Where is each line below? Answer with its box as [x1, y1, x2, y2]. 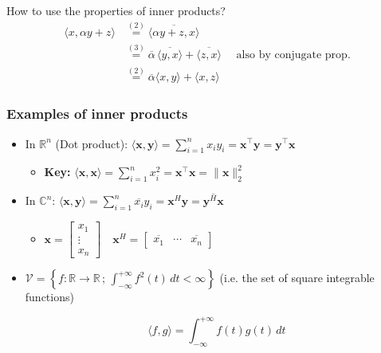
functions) [25, 288, 74, 305]
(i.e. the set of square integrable [219, 269, 375, 286]
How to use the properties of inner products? [6, 2, 226, 18]
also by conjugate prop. [236, 49, 351, 61]
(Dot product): [55, 135, 128, 151]
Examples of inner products [6, 104, 188, 124]
